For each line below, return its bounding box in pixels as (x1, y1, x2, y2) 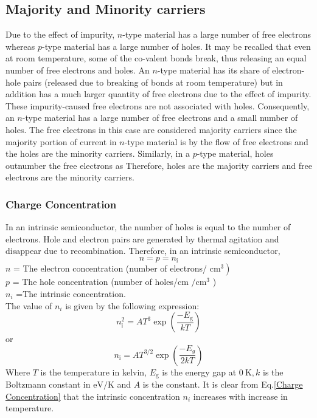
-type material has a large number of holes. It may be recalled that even (42, 39, 311, 52)
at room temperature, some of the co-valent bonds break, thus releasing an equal (5, 52, 307, 64)
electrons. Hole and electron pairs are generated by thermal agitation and (5, 232, 279, 245)
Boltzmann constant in (5, 378, 91, 391)
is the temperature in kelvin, (40, 365, 147, 378)
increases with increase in (193, 389, 288, 402)
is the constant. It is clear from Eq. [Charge (142, 378, 303, 391)
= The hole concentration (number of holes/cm (12, 275, 189, 288)
